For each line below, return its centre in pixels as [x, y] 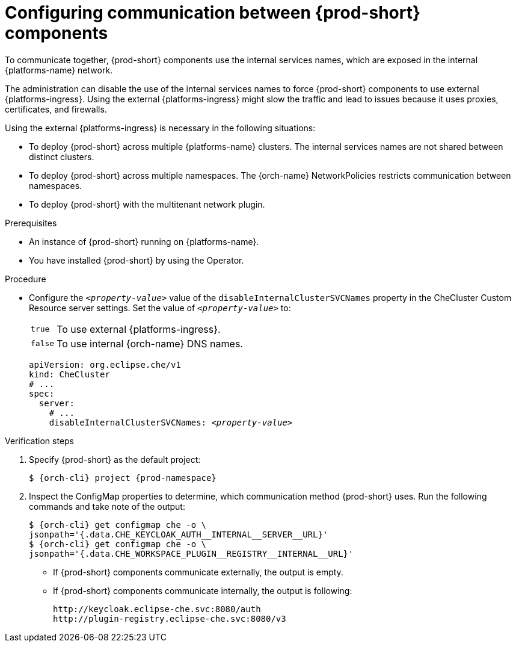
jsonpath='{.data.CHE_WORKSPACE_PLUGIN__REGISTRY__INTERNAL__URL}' [191, 553]
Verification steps [40, 441]
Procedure [26, 279]
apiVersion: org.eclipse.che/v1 [105, 364]
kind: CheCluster [69, 374]
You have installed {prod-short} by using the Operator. [137, 260]
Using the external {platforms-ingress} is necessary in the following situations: [160, 128]
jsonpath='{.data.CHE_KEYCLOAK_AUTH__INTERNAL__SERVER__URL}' [179, 534]
